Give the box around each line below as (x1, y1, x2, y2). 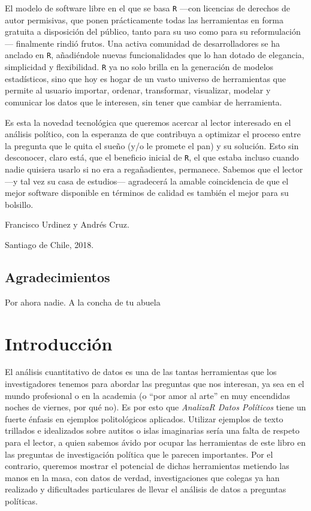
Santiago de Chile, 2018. (5, 238, 94, 250)
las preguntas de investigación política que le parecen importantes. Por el (5, 447, 273, 460)
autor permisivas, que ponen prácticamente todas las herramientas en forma (5, 13, 283, 26)
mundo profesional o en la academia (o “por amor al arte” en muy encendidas (5, 389, 290, 401)
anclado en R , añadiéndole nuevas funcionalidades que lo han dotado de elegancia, (5, 49, 304, 61)
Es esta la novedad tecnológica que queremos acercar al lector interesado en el (5, 116, 291, 128)
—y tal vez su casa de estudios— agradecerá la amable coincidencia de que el (5, 174, 289, 187)
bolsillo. (5, 198, 34, 210)
